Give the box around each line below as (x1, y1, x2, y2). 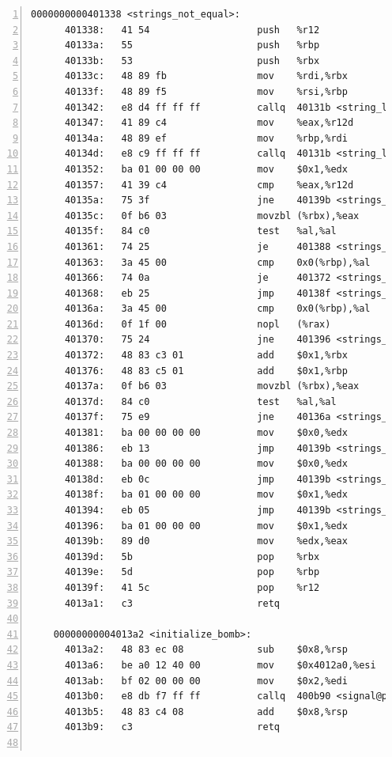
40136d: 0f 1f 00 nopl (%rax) (64, 318, 331, 330)
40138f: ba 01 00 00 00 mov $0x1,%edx (64, 489, 348, 501)
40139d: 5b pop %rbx (64, 551, 320, 562)
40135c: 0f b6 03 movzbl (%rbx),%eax (64, 210, 360, 221)
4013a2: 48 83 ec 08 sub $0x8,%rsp (64, 644, 348, 656)
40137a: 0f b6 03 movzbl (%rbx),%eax (64, 380, 360, 392)
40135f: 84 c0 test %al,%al (64, 225, 337, 237)
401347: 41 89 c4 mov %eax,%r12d (64, 117, 354, 129)
